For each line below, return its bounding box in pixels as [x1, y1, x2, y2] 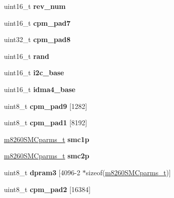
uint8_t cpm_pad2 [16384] [4, 184, 91, 194]
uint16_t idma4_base [4, 84, 76, 94]
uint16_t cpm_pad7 [4, 17, 71, 28]
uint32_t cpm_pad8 [4, 34, 71, 45]
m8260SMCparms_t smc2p [4, 150, 89, 161]
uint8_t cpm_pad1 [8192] [4, 117, 87, 128]
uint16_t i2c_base [4, 67, 64, 78]
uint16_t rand [4, 50, 49, 61]
